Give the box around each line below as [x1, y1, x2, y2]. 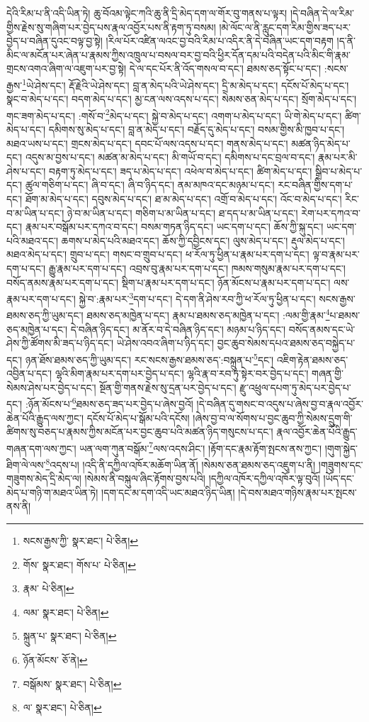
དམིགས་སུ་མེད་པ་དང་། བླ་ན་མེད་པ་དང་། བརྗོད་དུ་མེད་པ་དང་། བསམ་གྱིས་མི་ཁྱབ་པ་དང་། [48, 122, 345, 137]
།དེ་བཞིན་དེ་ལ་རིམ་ [290, 6, 355, 20]
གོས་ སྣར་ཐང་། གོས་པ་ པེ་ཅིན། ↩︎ [23, 557, 136, 572]
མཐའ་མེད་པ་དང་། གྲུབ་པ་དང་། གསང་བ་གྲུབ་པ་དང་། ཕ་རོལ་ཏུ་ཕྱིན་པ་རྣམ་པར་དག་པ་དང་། [6, 247, 310, 262]
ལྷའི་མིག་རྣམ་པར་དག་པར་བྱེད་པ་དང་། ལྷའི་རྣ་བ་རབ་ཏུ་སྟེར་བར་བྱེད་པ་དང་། [55, 366, 309, 381]
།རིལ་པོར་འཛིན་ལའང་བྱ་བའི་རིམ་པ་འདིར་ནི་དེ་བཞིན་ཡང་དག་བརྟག [106, 33, 334, 48]
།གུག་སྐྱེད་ [324, 440, 358, 455]
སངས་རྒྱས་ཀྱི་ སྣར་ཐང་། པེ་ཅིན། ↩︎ [23, 533, 139, 548]
